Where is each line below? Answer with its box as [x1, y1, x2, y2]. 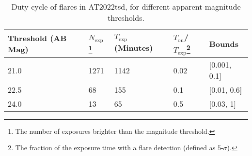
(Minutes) [114, 42, 153, 54]
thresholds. [108, 12, 144, 23]
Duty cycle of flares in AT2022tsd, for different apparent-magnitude [11, 1, 241, 12]
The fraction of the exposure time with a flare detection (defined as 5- [15, 142, 223, 152]
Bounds [209, 38, 238, 49]
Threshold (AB [8, 32, 67, 44]
